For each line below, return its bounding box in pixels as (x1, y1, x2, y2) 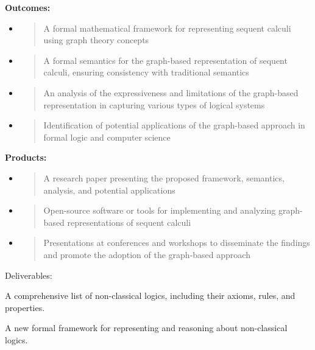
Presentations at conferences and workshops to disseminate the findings (43, 236, 310, 249)
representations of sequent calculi (67, 215, 191, 228)
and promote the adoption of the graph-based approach (43, 248, 250, 261)
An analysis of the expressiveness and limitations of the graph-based (43, 86, 299, 99)
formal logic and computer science (43, 130, 171, 143)
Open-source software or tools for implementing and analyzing (43, 204, 276, 217)
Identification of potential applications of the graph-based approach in (43, 119, 305, 131)
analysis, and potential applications (43, 183, 175, 196)
